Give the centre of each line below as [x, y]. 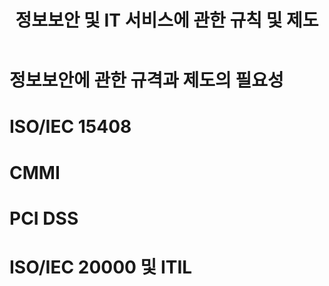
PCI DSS [44, 218]
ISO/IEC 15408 [70, 127]
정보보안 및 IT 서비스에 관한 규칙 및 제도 [167, 20]
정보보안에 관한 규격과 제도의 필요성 [146, 80]
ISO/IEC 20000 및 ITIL [101, 267]
